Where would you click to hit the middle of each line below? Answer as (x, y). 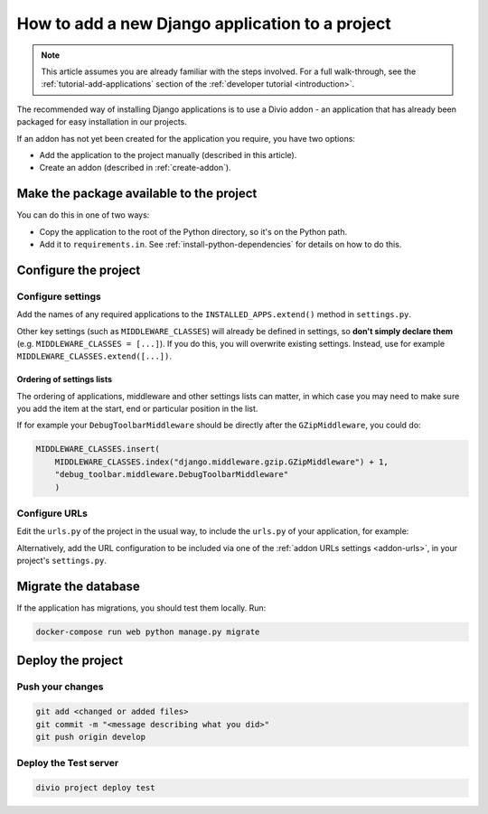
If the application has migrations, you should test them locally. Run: (141, 608)
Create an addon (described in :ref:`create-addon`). (135, 168)
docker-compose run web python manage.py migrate (148, 632)
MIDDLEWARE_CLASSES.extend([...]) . (94, 356)
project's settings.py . (62, 561)
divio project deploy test (95, 788)
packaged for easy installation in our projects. (102, 122)
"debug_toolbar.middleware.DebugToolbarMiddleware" (172, 475)
